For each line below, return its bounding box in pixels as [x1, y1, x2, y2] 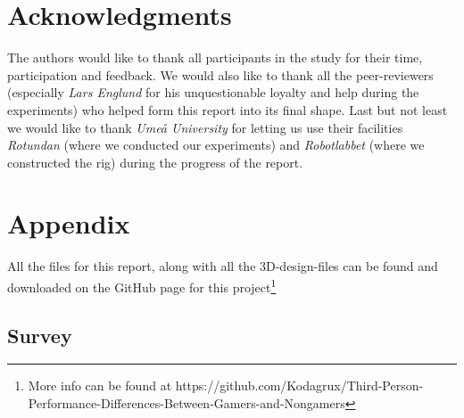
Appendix [7, 205, 130, 242]
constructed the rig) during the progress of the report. [7, 152, 303, 171]
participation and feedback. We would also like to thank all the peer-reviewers [7, 65, 434, 84]
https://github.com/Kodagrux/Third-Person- [175, 376, 424, 395]
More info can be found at [28, 376, 172, 395]
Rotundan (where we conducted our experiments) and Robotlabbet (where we [7, 135, 425, 154]
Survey [7, 321, 72, 348]
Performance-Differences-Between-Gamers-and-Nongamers [28, 394, 345, 413]
